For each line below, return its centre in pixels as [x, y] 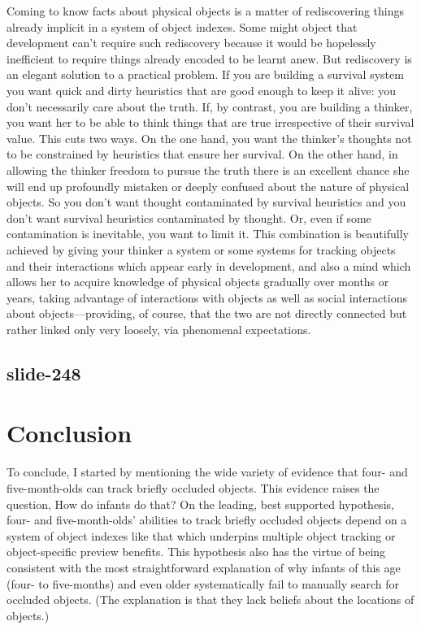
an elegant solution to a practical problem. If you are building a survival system [205, 74]
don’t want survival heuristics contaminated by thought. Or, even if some [189, 217]
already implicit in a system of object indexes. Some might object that [182, 26]
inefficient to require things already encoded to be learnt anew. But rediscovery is [209, 58]
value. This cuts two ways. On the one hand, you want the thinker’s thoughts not [209, 138]
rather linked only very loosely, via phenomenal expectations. [159, 329]
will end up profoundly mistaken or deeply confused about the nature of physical [208, 186]
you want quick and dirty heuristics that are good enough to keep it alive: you [202, 90]
